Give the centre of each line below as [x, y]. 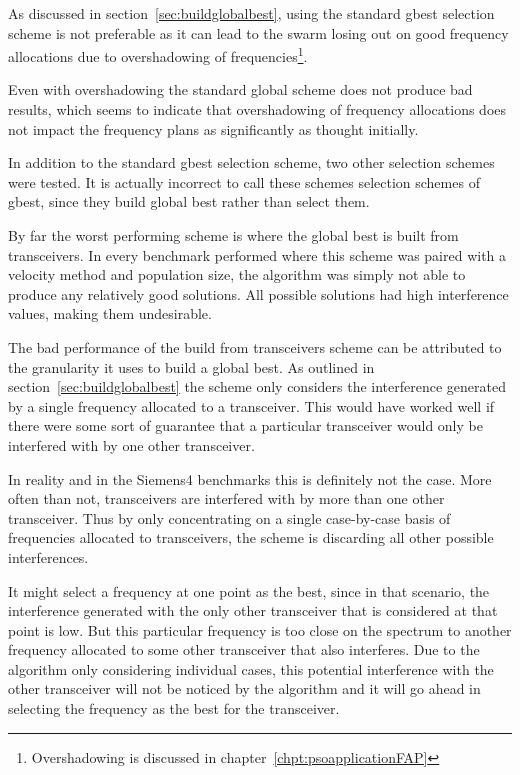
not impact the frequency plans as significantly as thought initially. [213, 128]
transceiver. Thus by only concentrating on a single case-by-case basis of [229, 517]
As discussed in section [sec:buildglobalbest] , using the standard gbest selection [251, 13]
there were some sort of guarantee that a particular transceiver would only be [245, 425]
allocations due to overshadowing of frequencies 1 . [158, 54]
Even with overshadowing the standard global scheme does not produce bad [240, 89]
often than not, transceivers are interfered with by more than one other [226, 498]
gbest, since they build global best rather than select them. [189, 201]
